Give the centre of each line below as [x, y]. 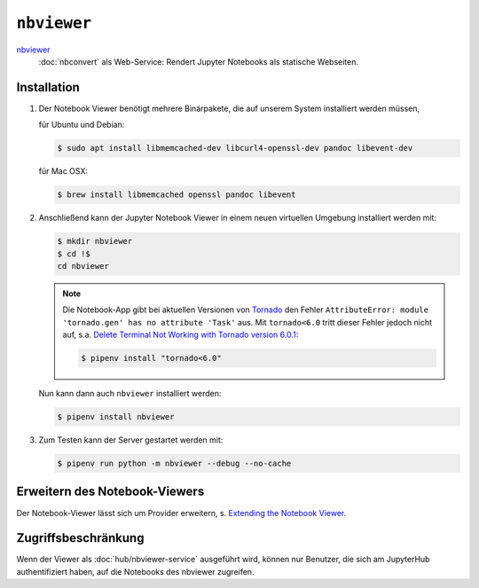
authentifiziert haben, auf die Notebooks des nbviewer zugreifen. [135, 571]
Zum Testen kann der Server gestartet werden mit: [131, 440]
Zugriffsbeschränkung [80, 538]
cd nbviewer [83, 266]
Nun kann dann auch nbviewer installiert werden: [130, 394]
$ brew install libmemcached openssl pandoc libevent [177, 195]
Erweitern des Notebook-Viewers [110, 492]
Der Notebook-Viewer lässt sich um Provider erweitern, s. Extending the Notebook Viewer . [181, 513]
